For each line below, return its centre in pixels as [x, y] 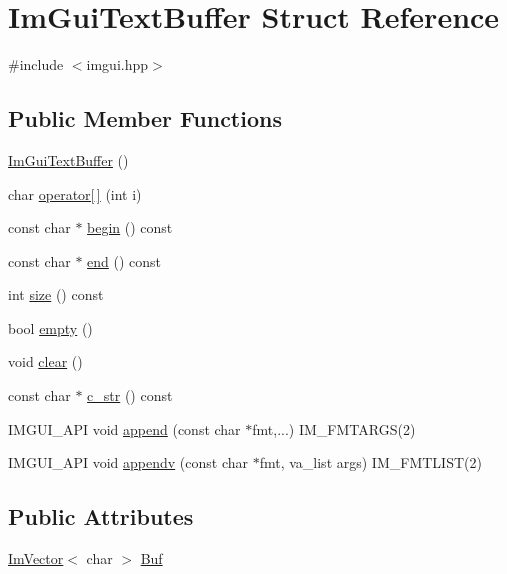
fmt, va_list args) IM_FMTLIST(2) [370, 462]
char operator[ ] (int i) [75, 193]
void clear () [45, 361]
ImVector [36, 558]
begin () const [130, 227]
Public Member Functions [145, 118]
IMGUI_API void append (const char [124, 428]
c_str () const [130, 395]
